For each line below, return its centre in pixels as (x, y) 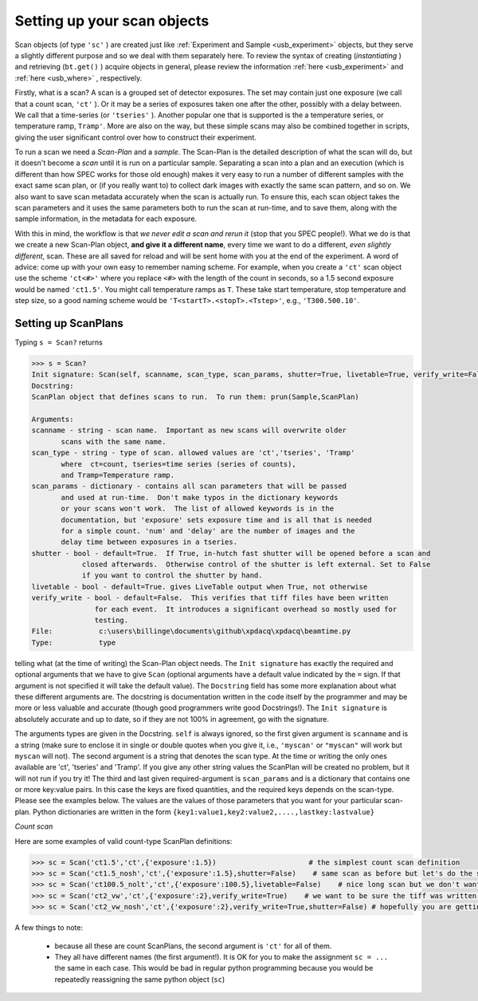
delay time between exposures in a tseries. (149, 542)
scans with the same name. (114, 441)
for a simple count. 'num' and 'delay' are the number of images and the (208, 531)
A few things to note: (49, 928)
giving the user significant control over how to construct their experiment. (135, 137)
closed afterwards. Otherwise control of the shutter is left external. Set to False (256, 565)
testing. (112, 621)
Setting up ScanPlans (69, 323)
